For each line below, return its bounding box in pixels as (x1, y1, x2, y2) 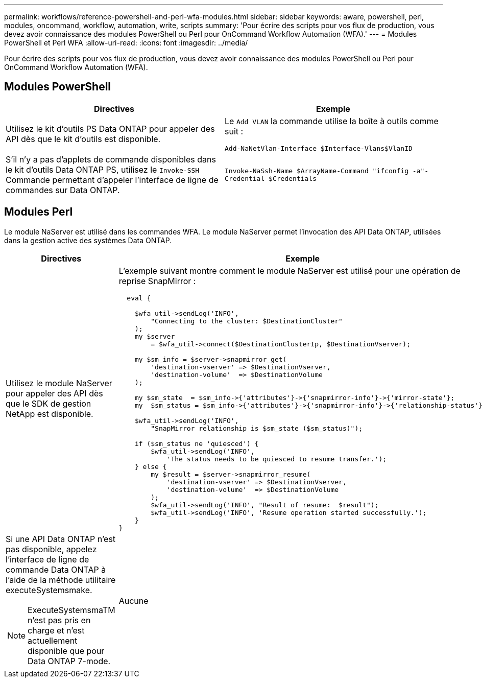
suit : (225, 126, 244, 136)
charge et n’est (28, 625, 85, 636)
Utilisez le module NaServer (6, 378, 112, 389)
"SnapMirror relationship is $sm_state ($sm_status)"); (151, 424, 363, 432)
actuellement (28, 635, 78, 646)
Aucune (118, 595, 149, 606)
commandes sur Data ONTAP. (6, 184, 120, 195)
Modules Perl (4, 205, 73, 219)
